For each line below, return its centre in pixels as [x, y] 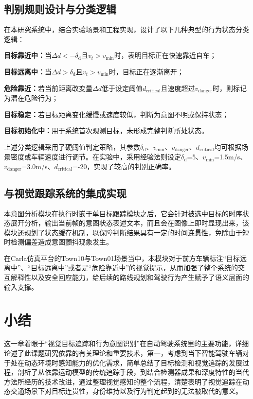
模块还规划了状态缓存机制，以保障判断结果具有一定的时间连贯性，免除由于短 [126, 232]
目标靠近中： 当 [28, 55]
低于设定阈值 [122, 88]
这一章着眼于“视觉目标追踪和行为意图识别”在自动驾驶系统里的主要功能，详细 [126, 343]
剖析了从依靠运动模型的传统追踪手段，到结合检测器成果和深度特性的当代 [133, 372]
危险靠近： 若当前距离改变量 [48, 88]
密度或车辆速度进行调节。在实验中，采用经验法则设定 [96, 157]
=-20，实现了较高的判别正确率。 [124, 166]
